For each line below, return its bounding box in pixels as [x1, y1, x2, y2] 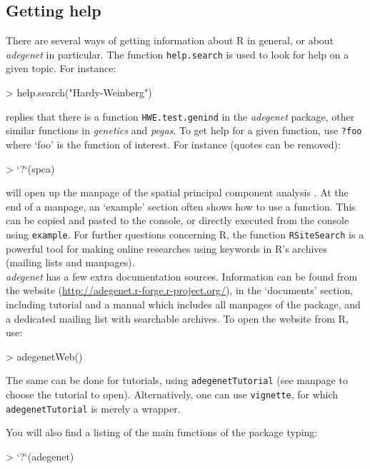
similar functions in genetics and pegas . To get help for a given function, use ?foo [6, 123, 362, 138]
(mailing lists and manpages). [6, 255, 135, 270]
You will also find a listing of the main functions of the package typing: [6, 425, 318, 440]
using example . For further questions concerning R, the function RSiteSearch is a [6, 226, 364, 241]
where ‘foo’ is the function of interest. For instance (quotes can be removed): [6, 136, 341, 151]
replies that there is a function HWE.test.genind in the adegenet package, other [6, 109, 355, 123]
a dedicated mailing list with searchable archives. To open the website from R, [6, 311, 349, 326]
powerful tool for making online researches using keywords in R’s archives [6, 241, 328, 256]
